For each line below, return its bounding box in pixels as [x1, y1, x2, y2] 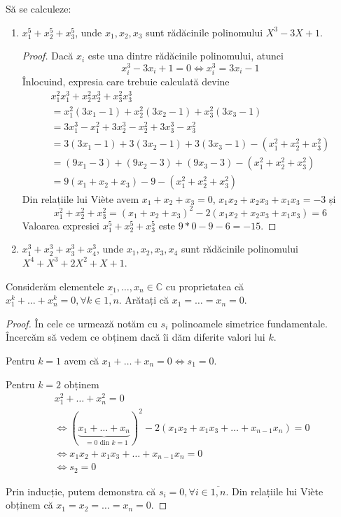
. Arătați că [118, 292, 169, 307]
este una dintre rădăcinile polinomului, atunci [88, 48, 284, 63]
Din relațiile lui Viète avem [22, 191, 139, 206]
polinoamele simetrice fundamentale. [172, 316, 328, 330]
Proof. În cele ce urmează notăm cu [6, 316, 158, 330]
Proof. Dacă [22, 48, 74, 63]
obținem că [6, 497, 53, 512]
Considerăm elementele [6, 278, 104, 293]
